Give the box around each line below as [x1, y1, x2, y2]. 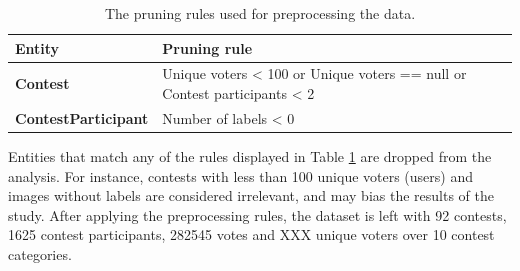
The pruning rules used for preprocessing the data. [104, 3, 416, 23]
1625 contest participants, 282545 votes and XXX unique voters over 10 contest [8, 224, 495, 245]
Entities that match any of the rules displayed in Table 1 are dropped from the [8, 145, 492, 166]
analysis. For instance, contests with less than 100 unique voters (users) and [8, 165, 474, 186]
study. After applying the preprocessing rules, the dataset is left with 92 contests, [8, 204, 507, 225]
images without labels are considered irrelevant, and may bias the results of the [8, 185, 494, 206]
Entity [15, 37, 60, 58]
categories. [8, 243, 72, 264]
